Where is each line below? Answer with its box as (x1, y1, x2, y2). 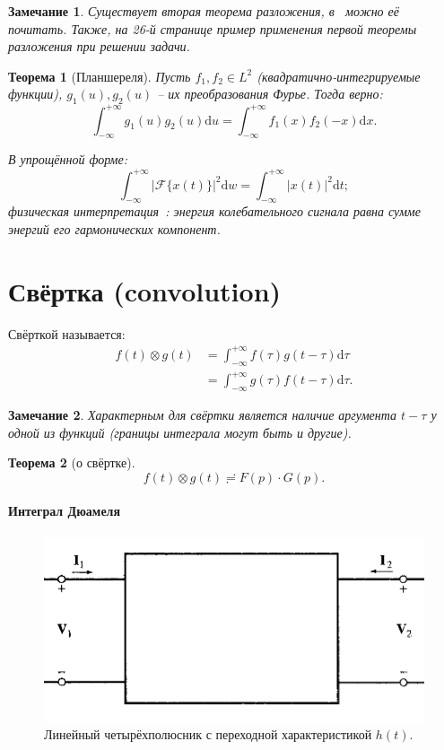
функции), (8, 84, 63, 103)
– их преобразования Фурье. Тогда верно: (157, 84, 383, 103)
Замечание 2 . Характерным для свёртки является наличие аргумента (8, 405, 397, 423)
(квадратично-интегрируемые (257, 66, 421, 85)
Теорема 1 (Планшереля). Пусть (8, 66, 191, 85)
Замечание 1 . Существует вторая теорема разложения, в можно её (8, 2, 400, 20)
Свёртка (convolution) (8, 272, 282, 309)
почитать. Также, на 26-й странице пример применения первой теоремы (8, 19, 417, 38)
